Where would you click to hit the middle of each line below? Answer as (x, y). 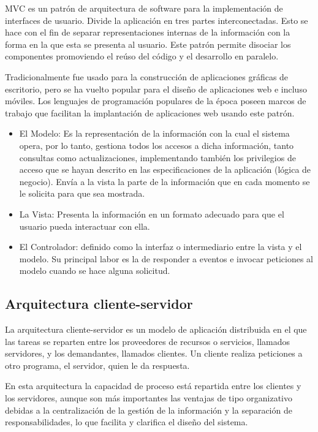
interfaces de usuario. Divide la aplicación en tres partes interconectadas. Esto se (157, 20)
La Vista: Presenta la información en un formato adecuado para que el (152, 214)
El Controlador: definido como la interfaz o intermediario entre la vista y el (161, 247)
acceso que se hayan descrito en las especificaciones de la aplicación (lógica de (165, 169)
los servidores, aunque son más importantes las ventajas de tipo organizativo (149, 398)
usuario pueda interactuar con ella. (85, 226)
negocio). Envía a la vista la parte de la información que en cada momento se (165, 181)
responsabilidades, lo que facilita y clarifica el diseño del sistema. (127, 422)
